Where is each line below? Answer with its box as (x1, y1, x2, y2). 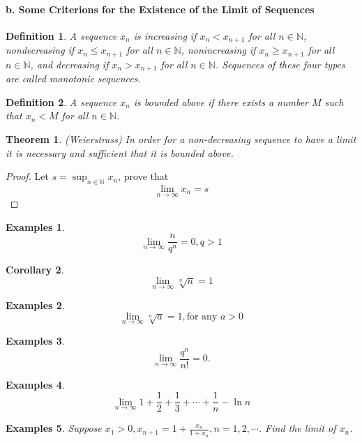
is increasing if (133, 28, 197, 43)
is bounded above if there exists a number (133, 94, 308, 109)
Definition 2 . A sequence (6, 94, 117, 109)
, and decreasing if (30, 57, 109, 71)
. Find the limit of (258, 421, 336, 435)
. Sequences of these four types (215, 57, 345, 71)
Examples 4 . (6, 377, 65, 391)
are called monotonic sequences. (6, 71, 141, 86)
